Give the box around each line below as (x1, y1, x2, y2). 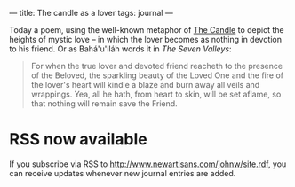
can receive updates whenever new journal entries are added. (9, 168, 236, 178)
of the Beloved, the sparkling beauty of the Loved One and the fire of (30, 70, 284, 81)
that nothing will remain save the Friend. (30, 98, 178, 109)
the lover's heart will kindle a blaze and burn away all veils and (30, 80, 260, 90)
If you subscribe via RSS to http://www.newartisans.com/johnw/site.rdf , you (9, 159, 287, 169)
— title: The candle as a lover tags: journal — (9, 8, 173, 18)
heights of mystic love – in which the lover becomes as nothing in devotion (9, 35, 283, 44)
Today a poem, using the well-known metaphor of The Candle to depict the (9, 25, 284, 35)
